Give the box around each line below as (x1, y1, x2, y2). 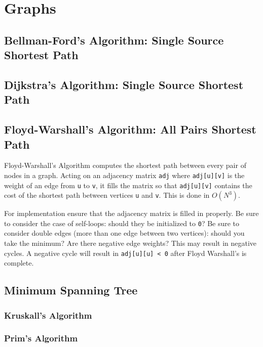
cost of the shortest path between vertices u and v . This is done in (4, 190, 210, 200)
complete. (4, 257, 34, 268)
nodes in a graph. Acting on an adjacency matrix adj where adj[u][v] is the (4, 169, 245, 180)
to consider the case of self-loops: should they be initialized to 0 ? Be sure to (4, 218, 240, 228)
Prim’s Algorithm (4, 332, 78, 344)
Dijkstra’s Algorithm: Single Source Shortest (4, 76, 244, 92)
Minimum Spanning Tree (4, 282, 138, 298)
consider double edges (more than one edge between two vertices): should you (4, 228, 245, 238)
